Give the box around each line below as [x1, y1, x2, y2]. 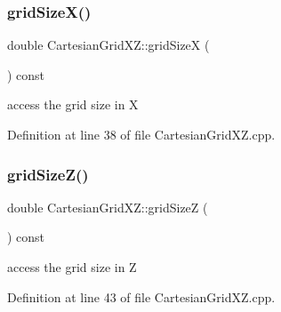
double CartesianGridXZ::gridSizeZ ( [7, 197, 208, 216]
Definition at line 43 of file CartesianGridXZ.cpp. [7, 287, 276, 306]
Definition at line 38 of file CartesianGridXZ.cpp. [7, 125, 276, 143]
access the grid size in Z [7, 258, 137, 276]
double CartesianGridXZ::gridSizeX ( [7, 36, 210, 54]
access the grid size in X [7, 95, 139, 114]
